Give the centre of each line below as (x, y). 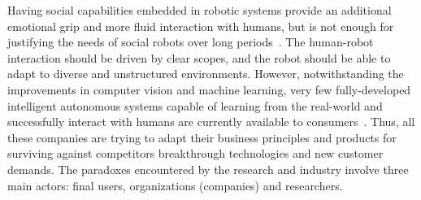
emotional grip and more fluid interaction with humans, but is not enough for (201, 26)
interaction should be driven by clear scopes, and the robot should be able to (199, 57)
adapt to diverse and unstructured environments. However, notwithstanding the (206, 74)
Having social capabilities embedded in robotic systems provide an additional (200, 10)
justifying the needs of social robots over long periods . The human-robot (191, 42)
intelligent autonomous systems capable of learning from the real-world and (195, 105)
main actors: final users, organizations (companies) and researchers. (175, 185)
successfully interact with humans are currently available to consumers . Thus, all (211, 122)
